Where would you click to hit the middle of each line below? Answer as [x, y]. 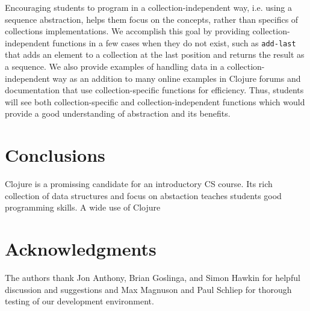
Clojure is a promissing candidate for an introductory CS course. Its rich [139, 184]
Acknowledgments [81, 249]
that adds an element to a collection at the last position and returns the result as [155, 54]
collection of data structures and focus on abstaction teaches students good [143, 195]
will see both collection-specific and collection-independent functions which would [155, 101]
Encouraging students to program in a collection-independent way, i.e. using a [148, 7]
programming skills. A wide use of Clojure [83, 207]
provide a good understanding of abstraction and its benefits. [118, 113]
